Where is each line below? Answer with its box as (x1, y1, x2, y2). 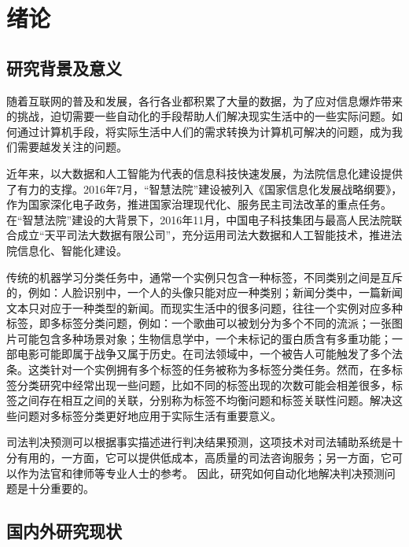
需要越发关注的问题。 (17, 139, 127, 155)
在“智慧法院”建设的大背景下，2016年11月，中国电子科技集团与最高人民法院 (6, 211, 392, 227)
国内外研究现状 (6, 519, 122, 543)
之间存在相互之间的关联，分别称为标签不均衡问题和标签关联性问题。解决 (17, 392, 392, 408)
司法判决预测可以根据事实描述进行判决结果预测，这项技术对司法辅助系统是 (6, 434, 392, 450)
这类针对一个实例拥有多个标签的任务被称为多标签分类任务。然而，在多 (28, 361, 392, 378)
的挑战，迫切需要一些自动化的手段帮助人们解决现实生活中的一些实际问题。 (6, 108, 392, 124)
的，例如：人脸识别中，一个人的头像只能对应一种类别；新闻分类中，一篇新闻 (6, 284, 403, 301)
